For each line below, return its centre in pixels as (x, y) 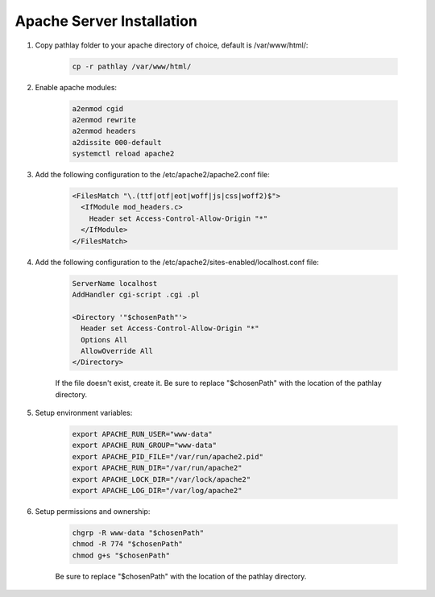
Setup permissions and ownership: (93, 511)
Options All (104, 340)
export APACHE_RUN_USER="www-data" (142, 434)
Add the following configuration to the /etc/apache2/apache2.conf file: (152, 175)
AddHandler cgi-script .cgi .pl (136, 294)
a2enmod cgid (98, 108)
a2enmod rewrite (104, 120)
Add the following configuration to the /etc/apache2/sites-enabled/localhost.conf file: (177, 262)
